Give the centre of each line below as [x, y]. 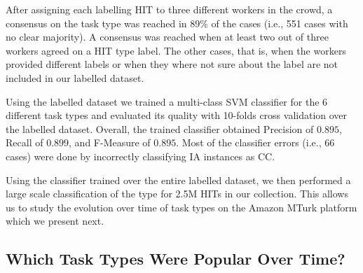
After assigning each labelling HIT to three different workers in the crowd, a [169, 9]
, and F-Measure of [110, 142]
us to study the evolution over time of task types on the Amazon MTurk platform [181, 207]
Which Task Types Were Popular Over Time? [176, 259]
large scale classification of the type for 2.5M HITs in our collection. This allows [177, 194]
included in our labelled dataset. [75, 77]
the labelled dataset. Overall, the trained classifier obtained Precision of [160, 128]
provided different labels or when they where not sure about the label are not [172, 64]
